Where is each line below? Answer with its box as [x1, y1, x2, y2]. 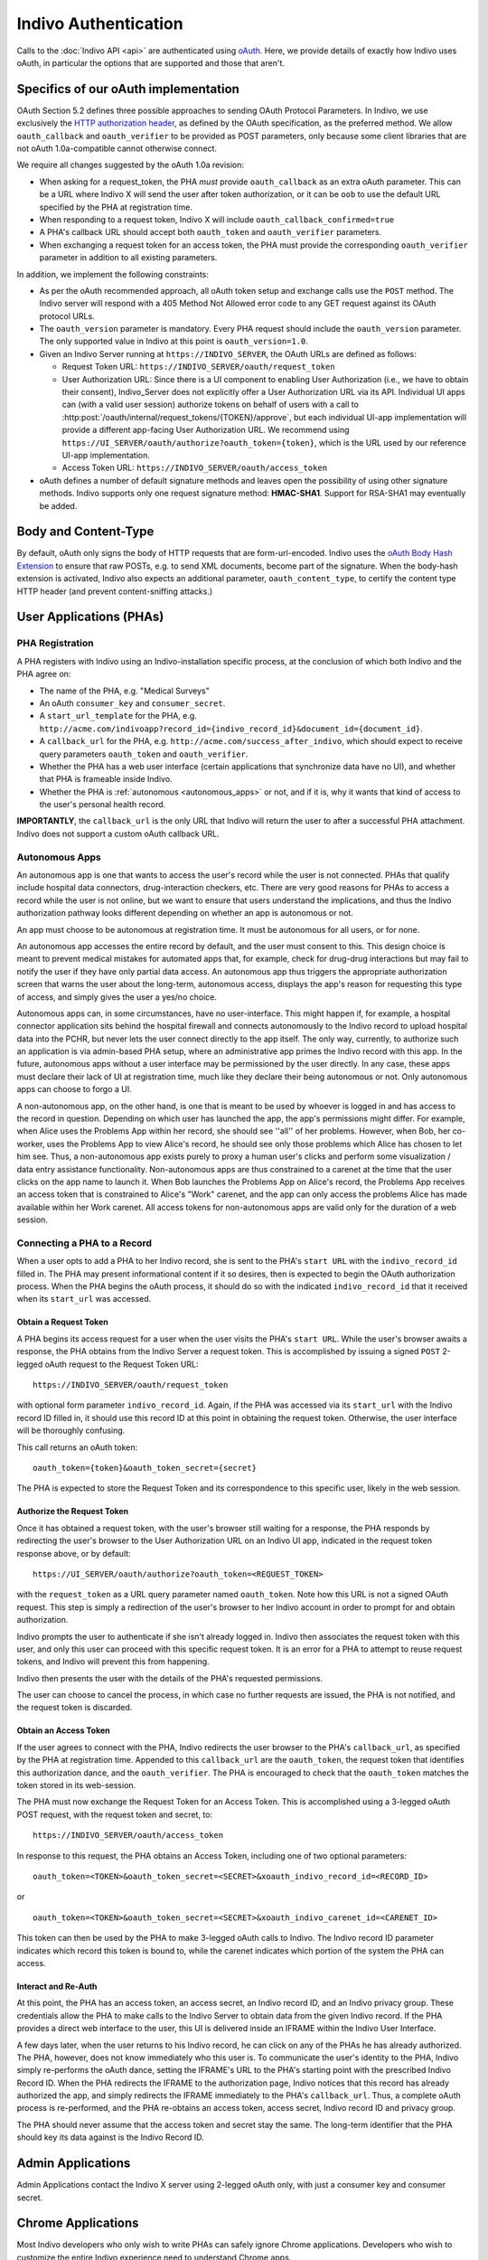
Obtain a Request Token [16, 1316, 108, 1328]
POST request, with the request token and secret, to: [16, 1809, 212, 1820]
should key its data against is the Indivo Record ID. [16, 2132, 205, 2142]
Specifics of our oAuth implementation [16, 81, 239, 97]
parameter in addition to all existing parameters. [39, 252, 218, 263]
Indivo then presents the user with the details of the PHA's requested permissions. [16, 1672, 324, 1683]
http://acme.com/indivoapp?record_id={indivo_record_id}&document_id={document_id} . [39, 723, 424, 734]
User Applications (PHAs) [16, 609, 164, 625]
